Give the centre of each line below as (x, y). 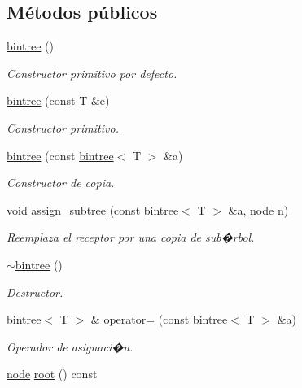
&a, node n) (258, 209)
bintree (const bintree (60, 155)
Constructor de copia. (61, 183)
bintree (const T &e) (58, 100)
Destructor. (35, 292)
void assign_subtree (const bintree (93, 209)
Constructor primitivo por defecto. (92, 73)
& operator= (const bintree (159, 319)
